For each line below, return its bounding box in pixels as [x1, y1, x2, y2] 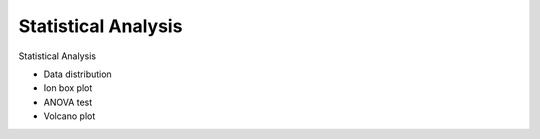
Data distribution [43, 68, 112, 80]
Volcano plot [43, 110, 96, 122]
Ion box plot [43, 82, 93, 94]
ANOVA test [43, 96, 93, 108]
